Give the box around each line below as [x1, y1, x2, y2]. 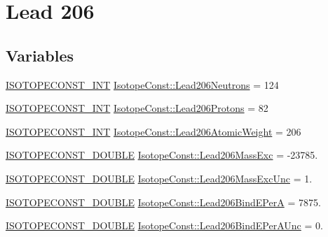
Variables [6, 44, 74, 66]
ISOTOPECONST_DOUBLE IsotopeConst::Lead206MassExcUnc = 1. [6, 171, 313, 185]
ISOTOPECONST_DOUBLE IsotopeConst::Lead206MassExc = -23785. [6, 148, 318, 162]
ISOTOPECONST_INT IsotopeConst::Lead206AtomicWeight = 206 [6, 124, 301, 138]
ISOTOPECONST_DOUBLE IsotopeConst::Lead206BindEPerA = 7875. [6, 194, 321, 209]
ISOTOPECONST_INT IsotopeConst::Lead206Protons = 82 [6, 101, 268, 115]
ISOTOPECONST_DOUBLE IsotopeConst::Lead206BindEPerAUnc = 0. [6, 218, 323, 233]
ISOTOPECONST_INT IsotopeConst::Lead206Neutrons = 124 [6, 77, 279, 92]
